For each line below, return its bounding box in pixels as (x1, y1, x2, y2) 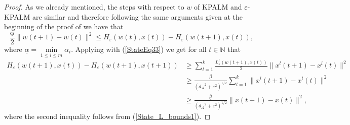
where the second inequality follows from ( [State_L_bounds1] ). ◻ (4, 111, 211, 121)
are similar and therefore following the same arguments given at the (32, 11, 243, 22)
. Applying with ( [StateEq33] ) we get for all (71, 43, 207, 54)
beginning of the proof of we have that (4, 21, 124, 32)
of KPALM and (194, 2, 242, 12)
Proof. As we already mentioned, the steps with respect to (4, 2, 184, 12)
